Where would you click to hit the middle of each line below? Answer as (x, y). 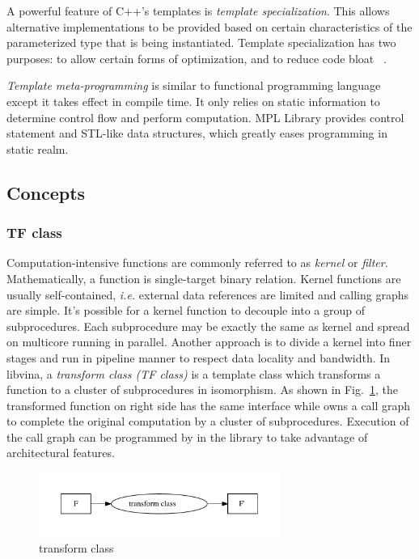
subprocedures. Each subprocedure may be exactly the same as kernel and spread (208, 326)
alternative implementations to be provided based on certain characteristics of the (209, 26)
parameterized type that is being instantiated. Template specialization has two (201, 42)
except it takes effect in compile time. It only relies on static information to (193, 101)
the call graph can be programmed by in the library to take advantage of (187, 436)
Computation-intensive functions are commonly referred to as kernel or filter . (197, 263)
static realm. (38, 148)
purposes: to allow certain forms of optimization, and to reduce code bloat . (197, 58)
